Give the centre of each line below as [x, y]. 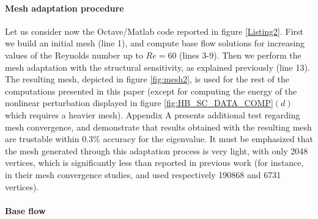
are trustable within [42, 139]
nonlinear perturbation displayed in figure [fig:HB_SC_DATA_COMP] [139, 103]
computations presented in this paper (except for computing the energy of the [151, 91]
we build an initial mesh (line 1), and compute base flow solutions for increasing [155, 43]
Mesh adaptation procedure [65, 8]
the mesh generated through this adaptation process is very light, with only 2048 [157, 150]
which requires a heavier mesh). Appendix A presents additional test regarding [153, 114]
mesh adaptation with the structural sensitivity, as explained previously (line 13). [157, 67]
